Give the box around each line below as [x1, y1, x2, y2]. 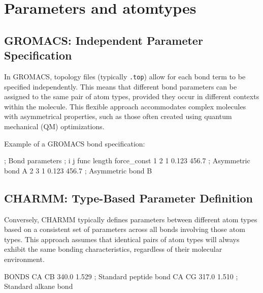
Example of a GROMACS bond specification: [4, 138, 145, 149]
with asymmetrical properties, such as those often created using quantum [4, 111, 232, 122]
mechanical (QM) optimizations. [4, 121, 105, 131]
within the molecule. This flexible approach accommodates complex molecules [4, 101, 246, 111]
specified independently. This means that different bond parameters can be [4, 81, 237, 92]
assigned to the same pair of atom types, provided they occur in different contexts [4, 91, 259, 102]
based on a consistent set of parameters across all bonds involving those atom [4, 224, 245, 235]
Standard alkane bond [4, 281, 73, 291]
